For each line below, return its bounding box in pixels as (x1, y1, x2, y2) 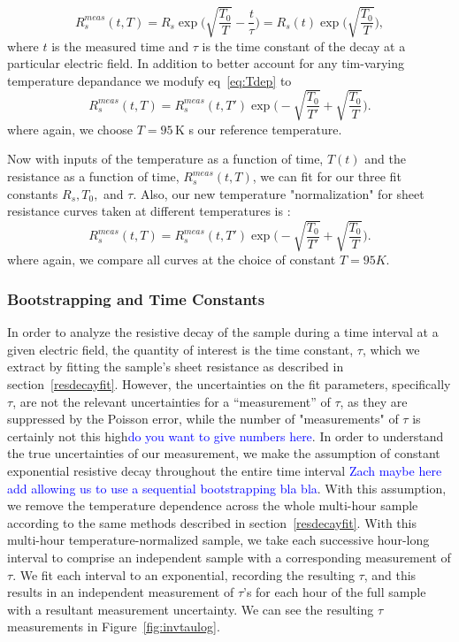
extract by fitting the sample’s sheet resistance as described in (7, 357, 344, 376)
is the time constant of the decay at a (202, 36, 406, 55)
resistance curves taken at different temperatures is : (7, 202, 291, 220)
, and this (363, 565, 417, 584)
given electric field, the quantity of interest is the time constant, (7, 340, 354, 358)
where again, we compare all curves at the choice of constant (7, 250, 336, 269)
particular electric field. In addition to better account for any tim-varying (7, 54, 405, 73)
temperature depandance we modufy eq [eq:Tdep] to (7, 71, 292, 89)
